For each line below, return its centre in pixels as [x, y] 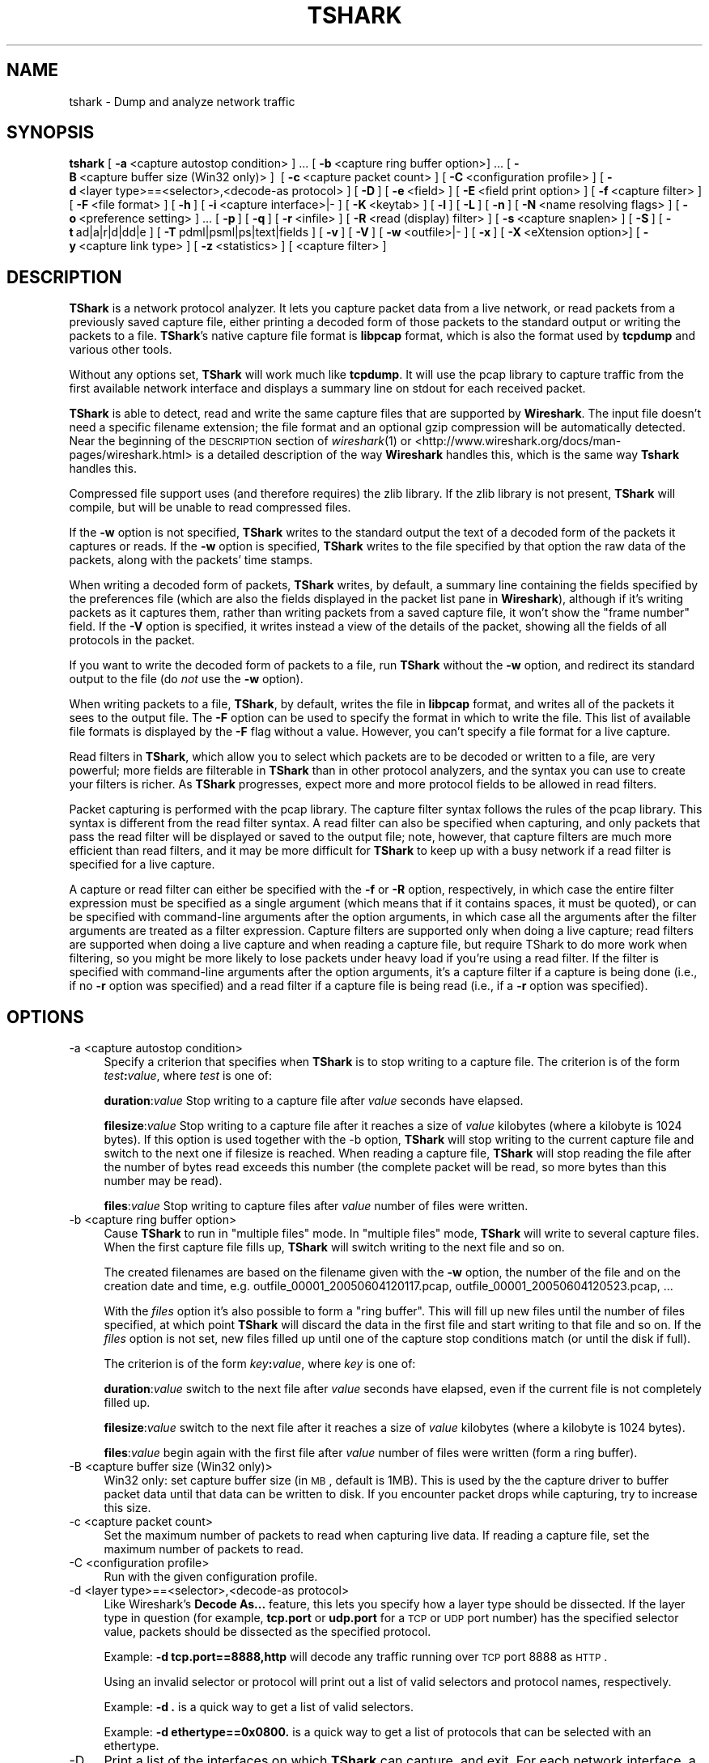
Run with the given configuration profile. [211, 1577]
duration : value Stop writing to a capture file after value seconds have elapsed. [314, 1101]
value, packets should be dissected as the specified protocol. [267, 1632]
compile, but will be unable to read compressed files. [210, 508]
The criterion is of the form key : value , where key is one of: [260, 1364]
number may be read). [163, 1181]
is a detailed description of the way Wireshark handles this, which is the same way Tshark [437, 455]
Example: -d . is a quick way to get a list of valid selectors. [259, 1707]
